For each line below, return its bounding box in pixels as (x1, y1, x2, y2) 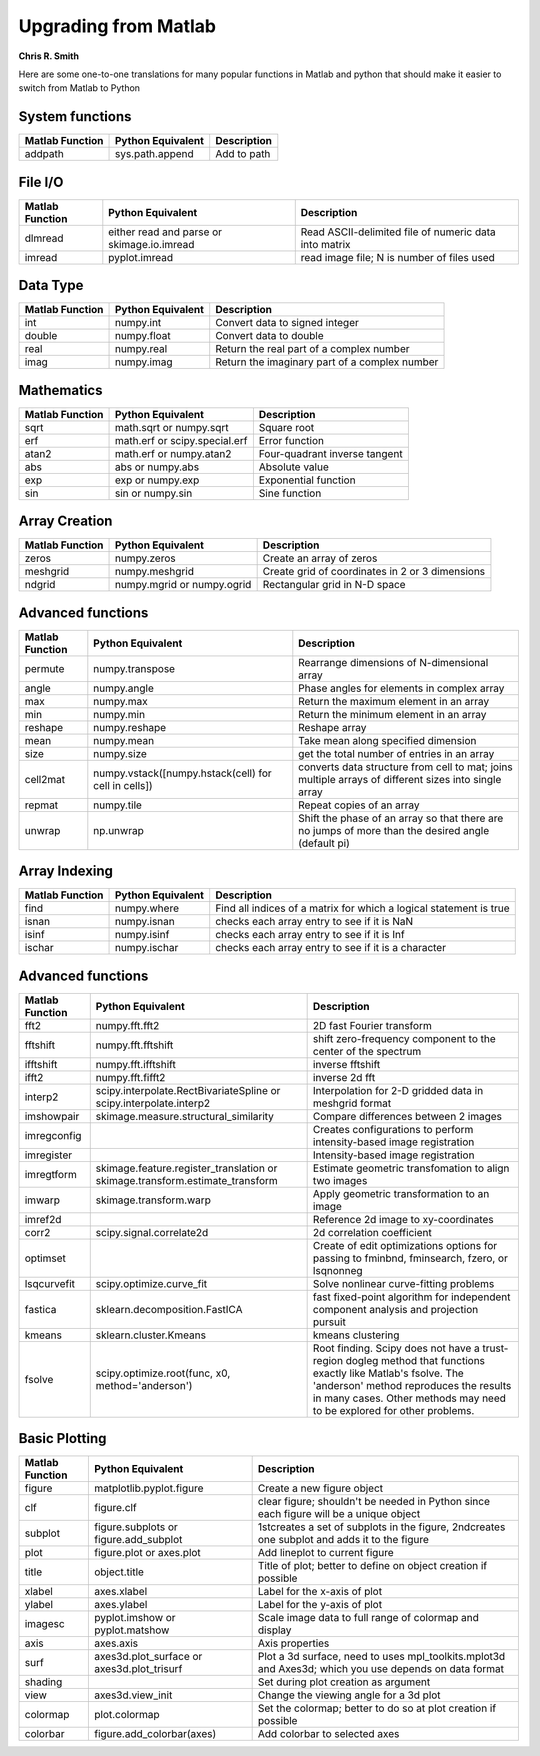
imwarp (24, 1193, 60, 1207)
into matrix (300, 237, 351, 251)
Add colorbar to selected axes (257, 1727, 400, 1741)
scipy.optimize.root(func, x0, (95, 1366, 231, 1380)
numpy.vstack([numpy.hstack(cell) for (93, 766, 272, 780)
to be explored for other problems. (312, 1403, 475, 1417)
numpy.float (114, 329, 172, 343)
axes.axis (93, 1636, 139, 1650)
